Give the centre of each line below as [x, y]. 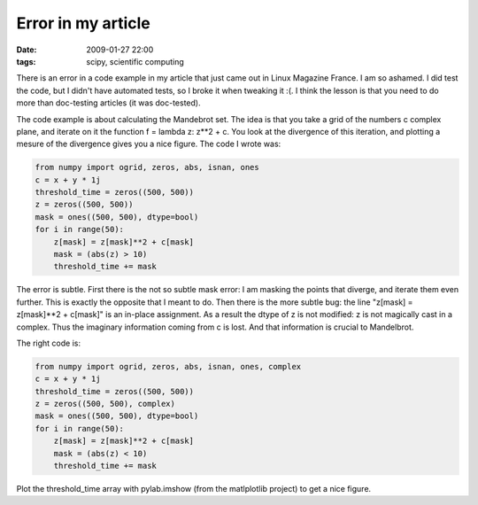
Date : [27, 50]
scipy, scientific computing [135, 61]
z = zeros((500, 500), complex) [105, 404]
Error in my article [83, 23]
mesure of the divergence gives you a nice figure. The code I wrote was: [149, 144]
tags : [26, 61]
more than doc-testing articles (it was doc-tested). [108, 103]
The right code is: [49, 343]
